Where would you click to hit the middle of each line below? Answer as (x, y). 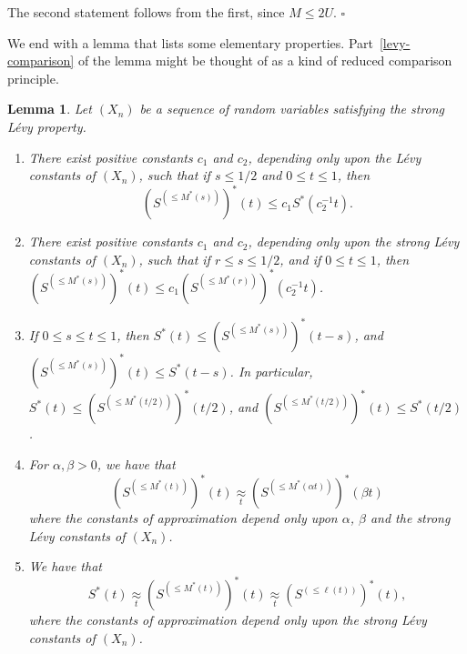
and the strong (410, 518)
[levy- (395, 42)
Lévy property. (47, 126)
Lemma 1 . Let (50, 109)
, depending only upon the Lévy (335, 157)
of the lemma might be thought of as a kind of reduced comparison (265, 60)
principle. (33, 78)
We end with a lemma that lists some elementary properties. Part (190, 42)
